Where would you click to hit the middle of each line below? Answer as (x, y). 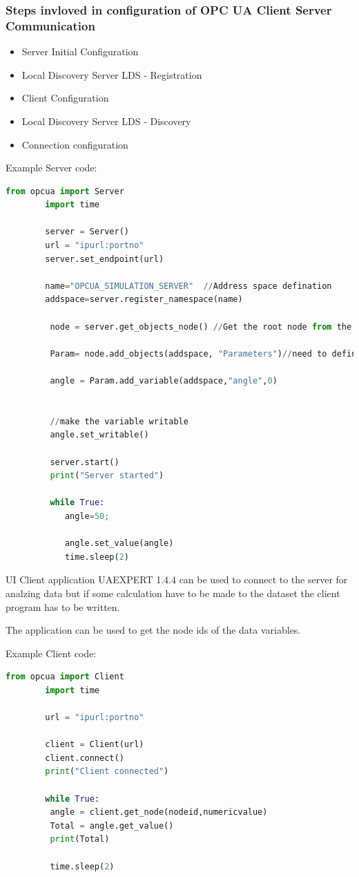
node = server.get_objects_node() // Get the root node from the (201, 327)
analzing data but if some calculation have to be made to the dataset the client (173, 593)
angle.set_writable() (99, 435)
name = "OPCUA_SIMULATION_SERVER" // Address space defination (188, 286)
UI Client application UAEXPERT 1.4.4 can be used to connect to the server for (177, 579)
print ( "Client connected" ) (107, 772)
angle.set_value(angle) (119, 544)
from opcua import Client (65, 677)
